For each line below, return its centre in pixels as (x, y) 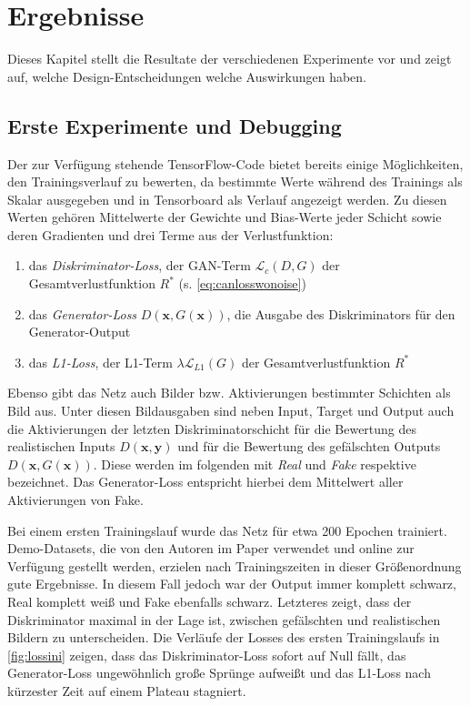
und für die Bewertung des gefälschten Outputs (309, 446)
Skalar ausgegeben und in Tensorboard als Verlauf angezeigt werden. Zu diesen (227, 199)
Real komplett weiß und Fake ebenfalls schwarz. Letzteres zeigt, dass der (210, 601)
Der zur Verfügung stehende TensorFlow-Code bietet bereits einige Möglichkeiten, (235, 163)
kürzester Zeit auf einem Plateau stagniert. (127, 690)
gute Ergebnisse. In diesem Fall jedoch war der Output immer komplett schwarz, (232, 584)
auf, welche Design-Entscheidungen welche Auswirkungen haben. (187, 76)
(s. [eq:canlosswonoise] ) (242, 283)
